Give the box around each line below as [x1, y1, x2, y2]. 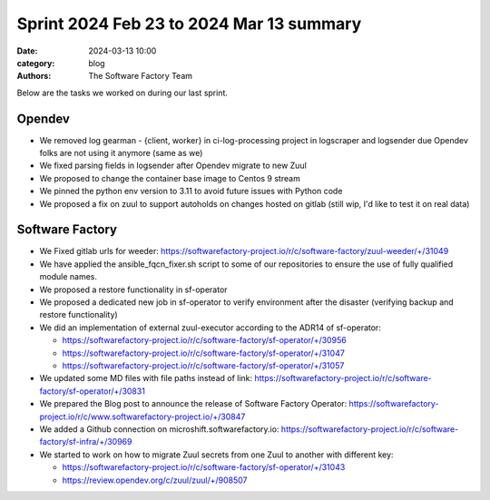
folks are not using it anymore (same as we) [39, 148, 203, 159]
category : [16, 57, 55, 68]
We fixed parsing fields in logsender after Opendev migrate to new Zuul [39, 160, 308, 172]
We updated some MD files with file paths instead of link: [39, 373, 253, 384]
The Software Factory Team [88, 71, 193, 82]
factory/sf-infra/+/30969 [39, 436, 132, 447]
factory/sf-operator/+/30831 [39, 386, 145, 397]
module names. [39, 271, 97, 282]
